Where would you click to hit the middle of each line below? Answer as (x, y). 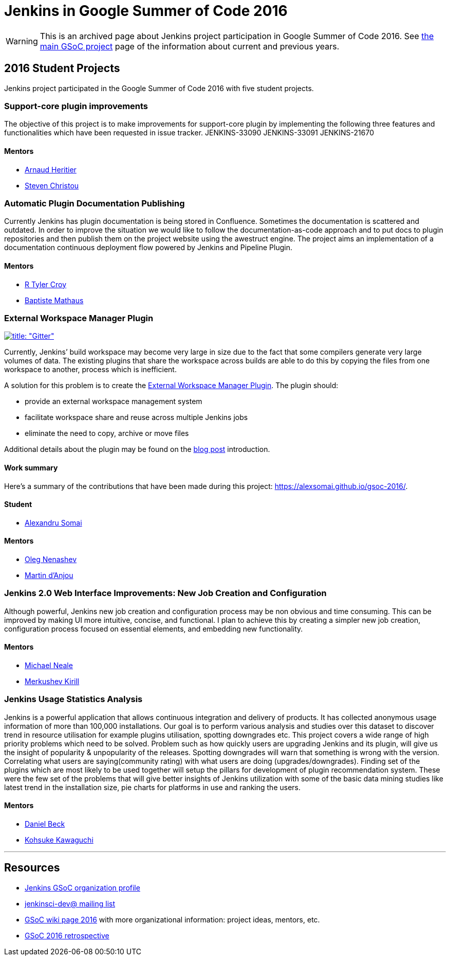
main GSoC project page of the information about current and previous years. (190, 46)
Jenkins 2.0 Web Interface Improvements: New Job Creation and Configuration (165, 593)
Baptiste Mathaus (54, 300)
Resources (32, 868)
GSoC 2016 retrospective (67, 935)
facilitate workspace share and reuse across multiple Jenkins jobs (136, 417)
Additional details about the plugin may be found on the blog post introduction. (137, 449)
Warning (22, 41)
